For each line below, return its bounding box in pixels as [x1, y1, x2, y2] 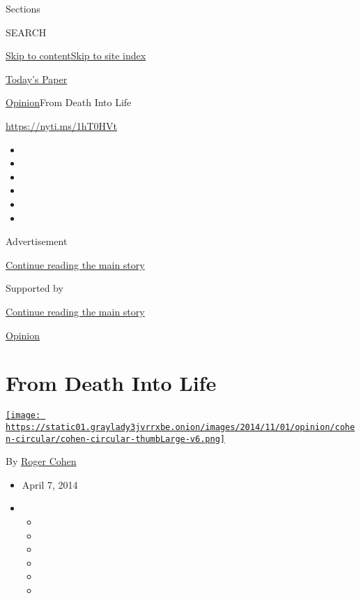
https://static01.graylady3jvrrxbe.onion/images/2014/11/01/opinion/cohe [6, 422, 355, 432]
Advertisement [6, 234, 68, 249]
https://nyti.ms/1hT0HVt [6, 118, 118, 133]
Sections [6, 1, 40, 15]
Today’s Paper [6, 71, 68, 86]
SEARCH [6, 24, 47, 39]
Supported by [6, 281, 63, 295]
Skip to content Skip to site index [6, 48, 146, 63]
